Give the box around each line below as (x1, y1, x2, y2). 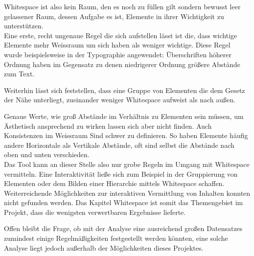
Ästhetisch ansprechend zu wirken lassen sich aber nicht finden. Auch (4, 120, 212, 131)
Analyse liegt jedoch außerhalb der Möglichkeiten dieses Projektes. (4, 242, 204, 253)
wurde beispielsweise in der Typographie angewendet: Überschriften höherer (4, 49, 231, 59)
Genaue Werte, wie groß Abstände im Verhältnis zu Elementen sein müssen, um (4, 111, 244, 121)
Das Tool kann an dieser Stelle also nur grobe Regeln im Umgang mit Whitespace (4, 159, 250, 169)
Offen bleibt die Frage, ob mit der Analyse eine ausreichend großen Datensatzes (4, 223, 243, 233)
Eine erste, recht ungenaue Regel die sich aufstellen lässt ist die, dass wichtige (4, 30, 237, 40)
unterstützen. (4, 21, 44, 31)
